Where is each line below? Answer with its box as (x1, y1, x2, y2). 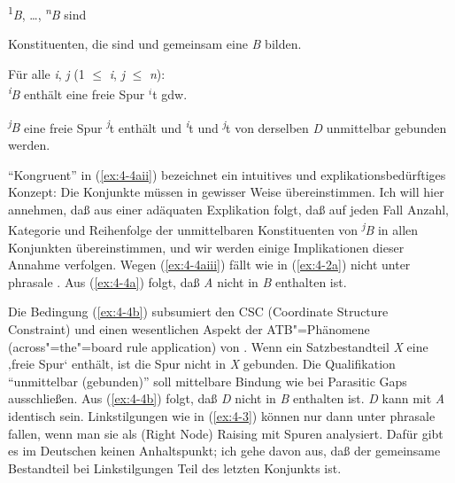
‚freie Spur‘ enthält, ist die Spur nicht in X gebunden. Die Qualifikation (8, 354, 396, 373)
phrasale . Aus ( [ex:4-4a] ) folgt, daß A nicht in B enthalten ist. (8, 272, 347, 291)
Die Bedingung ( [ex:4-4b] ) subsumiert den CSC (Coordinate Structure (8, 302, 389, 321)
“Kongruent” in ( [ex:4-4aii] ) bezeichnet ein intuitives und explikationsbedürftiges (8, 165, 446, 183)
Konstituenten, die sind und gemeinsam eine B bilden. (8, 35, 302, 53)
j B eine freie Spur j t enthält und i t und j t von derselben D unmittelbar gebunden (8, 115, 447, 136)
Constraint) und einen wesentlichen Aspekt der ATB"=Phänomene (8, 319, 370, 338)
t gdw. (152, 85, 188, 104)
